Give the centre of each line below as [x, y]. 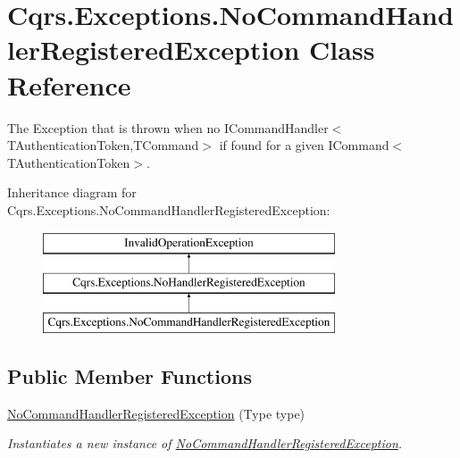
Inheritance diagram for [72, 192]
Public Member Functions [130, 375]
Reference [69, 84]
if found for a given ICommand [304, 145]
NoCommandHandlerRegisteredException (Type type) [156, 413]
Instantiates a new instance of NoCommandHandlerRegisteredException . [205, 443]
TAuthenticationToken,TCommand [103, 145]
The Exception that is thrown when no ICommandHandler [168, 127]
